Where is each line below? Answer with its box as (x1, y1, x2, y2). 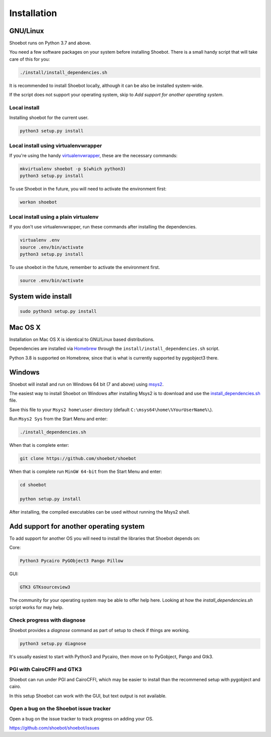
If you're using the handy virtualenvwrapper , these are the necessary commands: (9, 153, 178, 159)
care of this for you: (9, 56, 50, 62)
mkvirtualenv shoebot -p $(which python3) (20, 166, 126, 172)
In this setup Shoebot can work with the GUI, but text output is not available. (9, 693, 167, 699)
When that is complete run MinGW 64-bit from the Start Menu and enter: (9, 468, 163, 474)
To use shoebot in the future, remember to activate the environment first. (9, 264, 160, 270)
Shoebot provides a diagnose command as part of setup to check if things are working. (9, 627, 190, 633)
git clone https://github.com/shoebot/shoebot (20, 456, 137, 461)
